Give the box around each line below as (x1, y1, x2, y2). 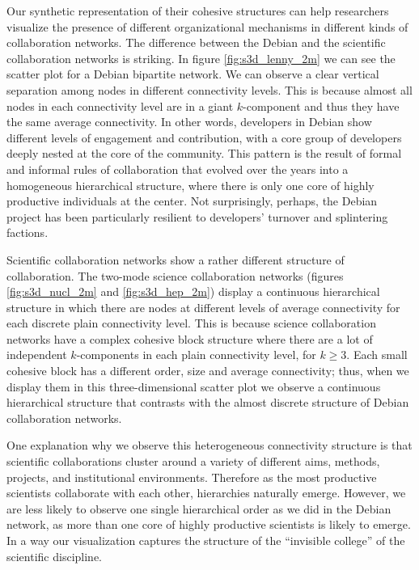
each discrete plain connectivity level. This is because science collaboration (6, 315, 376, 331)
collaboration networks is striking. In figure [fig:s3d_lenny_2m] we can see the (6, 49, 396, 66)
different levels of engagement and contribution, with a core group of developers (6, 129, 402, 146)
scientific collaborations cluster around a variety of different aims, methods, (6, 453, 380, 470)
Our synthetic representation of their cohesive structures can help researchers (6, 2, 389, 19)
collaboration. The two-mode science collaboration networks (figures (6, 267, 344, 284)
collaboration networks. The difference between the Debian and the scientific (6, 34, 386, 51)
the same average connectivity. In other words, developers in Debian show (6, 113, 372, 130)
